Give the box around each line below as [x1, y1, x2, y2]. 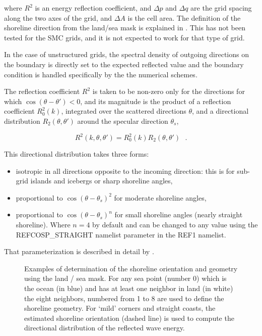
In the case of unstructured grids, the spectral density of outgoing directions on [4, 49, 249, 60]
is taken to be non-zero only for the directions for [92, 86, 245, 97]
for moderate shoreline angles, [114, 192, 207, 203]
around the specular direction [77, 115, 168, 126]
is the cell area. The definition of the [127, 12, 241, 23]
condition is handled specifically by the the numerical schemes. [4, 69, 198, 79]
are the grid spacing [190, 3, 252, 13]
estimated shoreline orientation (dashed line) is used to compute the [24, 312, 234, 323]
